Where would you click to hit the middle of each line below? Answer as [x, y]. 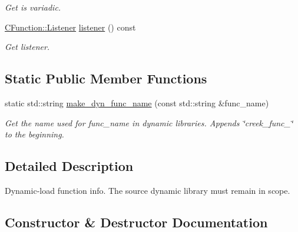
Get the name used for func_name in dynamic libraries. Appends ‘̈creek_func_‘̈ [149, 122]
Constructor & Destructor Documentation [136, 222]
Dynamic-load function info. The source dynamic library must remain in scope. [148, 190]
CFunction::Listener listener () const [70, 27]
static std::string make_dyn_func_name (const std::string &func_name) [137, 102]
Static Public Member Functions [106, 78]
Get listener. [27, 47]
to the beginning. [34, 134]
